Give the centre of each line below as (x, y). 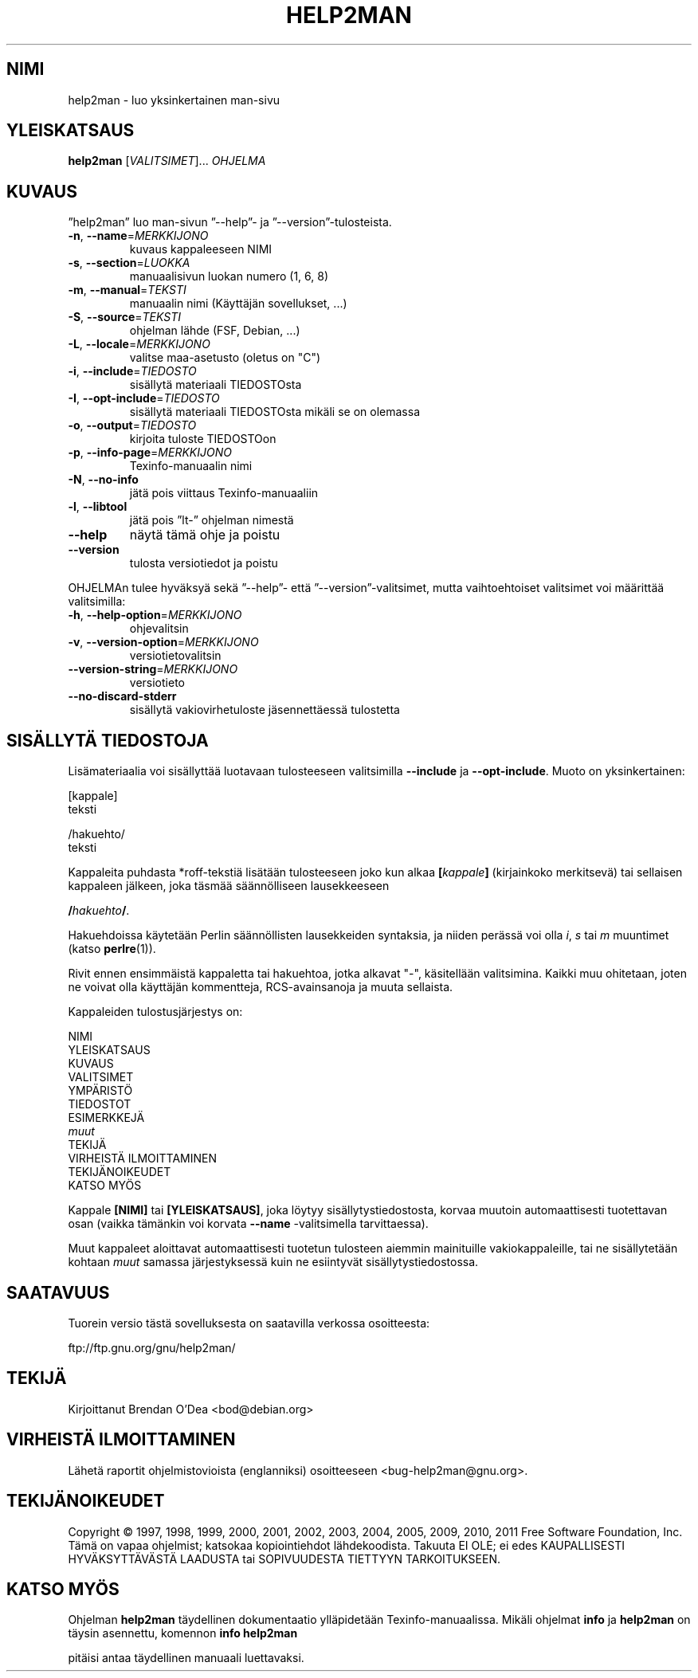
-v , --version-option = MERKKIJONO (163, 642)
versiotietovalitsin (175, 656)
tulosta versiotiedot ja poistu (204, 563)
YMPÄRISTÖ (100, 1091)
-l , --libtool (98, 507)
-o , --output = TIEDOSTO (132, 425)
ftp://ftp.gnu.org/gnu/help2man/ (152, 1347)
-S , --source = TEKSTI (124, 317)
